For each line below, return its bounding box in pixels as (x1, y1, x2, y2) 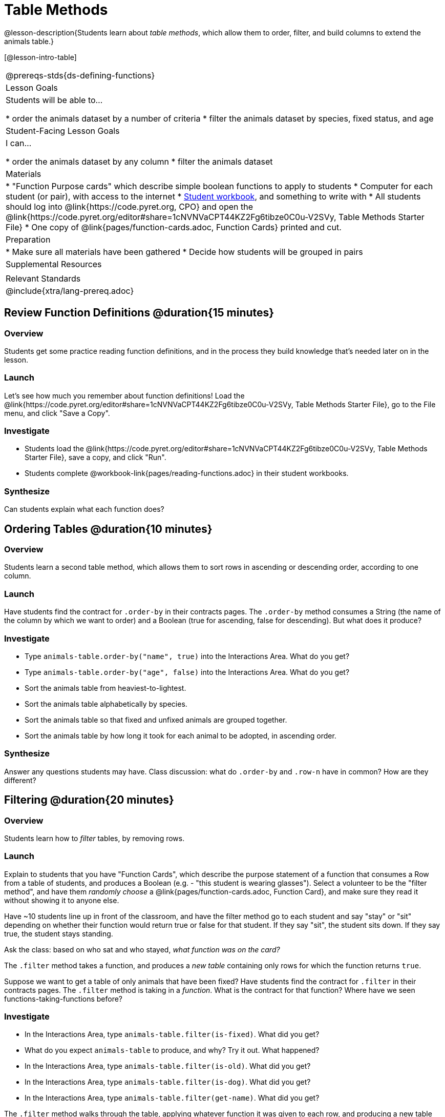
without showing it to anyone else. (4, 895, 119, 905)
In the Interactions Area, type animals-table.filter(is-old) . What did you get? (25, 1062, 311, 1071)
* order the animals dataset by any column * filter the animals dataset (6, 156, 273, 167)
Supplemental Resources (6, 258, 102, 269)
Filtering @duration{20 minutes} (4, 793, 174, 807)
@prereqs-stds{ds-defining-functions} (6, 70, 155, 81)
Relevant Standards (6, 273, 81, 284)
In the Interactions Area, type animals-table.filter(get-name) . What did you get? (25, 1093, 320, 1103)
